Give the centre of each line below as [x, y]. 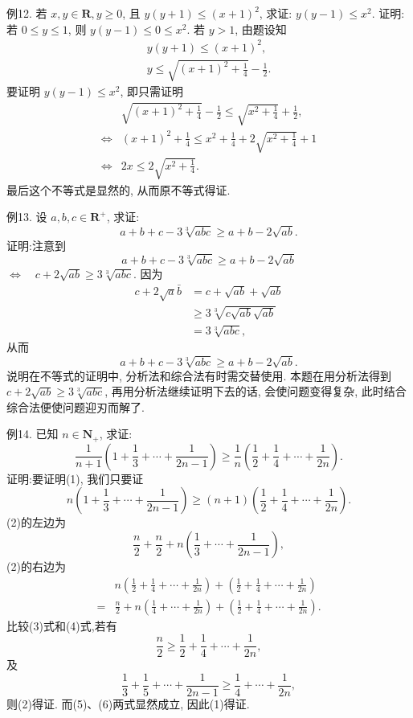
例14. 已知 [33, 434]
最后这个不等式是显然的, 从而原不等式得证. [119, 189]
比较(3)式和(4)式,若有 [62, 625]
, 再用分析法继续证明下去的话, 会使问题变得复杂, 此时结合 [256, 391]
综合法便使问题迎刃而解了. [76, 406]
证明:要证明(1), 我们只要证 [75, 478]
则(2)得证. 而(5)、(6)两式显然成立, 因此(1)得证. [128, 703]
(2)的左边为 [36, 522]
